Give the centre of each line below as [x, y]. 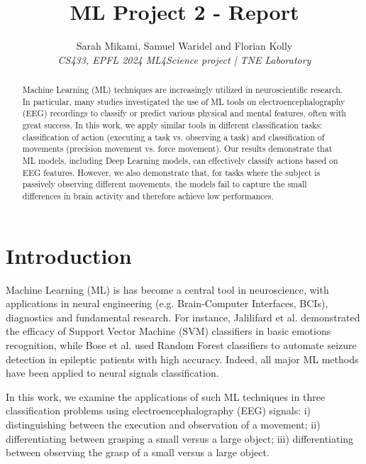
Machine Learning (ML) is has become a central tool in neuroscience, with [167, 289]
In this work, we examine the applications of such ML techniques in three [166, 396]
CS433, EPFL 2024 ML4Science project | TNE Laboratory [184, 59]
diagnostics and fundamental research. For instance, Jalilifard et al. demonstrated [183, 317]
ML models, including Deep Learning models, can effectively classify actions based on [180, 161]
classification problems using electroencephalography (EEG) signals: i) [159, 410]
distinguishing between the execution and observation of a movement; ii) [163, 424]
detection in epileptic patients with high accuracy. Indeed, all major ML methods [182, 359]
